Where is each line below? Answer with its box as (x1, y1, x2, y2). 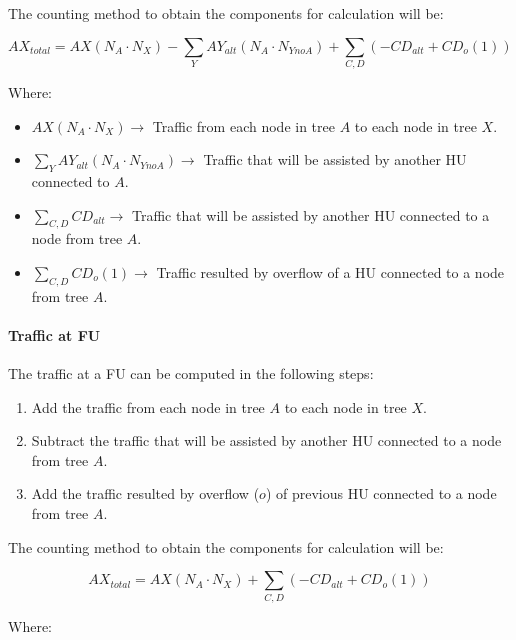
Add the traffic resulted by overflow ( (31, 483, 260, 504)
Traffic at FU (8, 324, 101, 345)
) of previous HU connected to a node (265, 483, 497, 504)
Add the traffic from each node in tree (31, 396, 265, 417)
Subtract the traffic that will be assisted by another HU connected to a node (31, 430, 502, 451)
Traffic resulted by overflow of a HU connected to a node (156, 261, 505, 282)
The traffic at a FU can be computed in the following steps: (8, 363, 374, 384)
